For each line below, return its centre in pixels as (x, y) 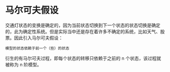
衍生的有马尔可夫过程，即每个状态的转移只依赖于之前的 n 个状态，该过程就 (83, 58)
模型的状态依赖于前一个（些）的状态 (37, 48)
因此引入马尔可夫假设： (38, 38)
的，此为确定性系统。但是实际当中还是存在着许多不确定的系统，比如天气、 (83, 31)
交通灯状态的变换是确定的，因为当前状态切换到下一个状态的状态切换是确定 (83, 25)
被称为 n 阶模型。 (24, 64)
